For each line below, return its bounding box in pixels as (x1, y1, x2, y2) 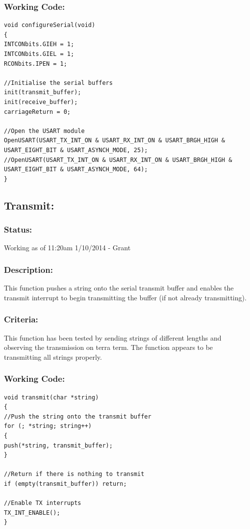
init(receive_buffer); (4, 98, 78, 106)
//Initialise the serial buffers (4, 79, 113, 86)
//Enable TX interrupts (4, 500, 81, 507)
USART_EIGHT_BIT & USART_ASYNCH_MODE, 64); (4, 166, 148, 173)
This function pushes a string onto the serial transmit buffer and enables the (4, 283, 234, 293)
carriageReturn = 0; (4, 108, 71, 115)
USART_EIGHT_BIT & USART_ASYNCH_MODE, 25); (4, 146, 148, 154)
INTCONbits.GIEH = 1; (4, 41, 75, 48)
